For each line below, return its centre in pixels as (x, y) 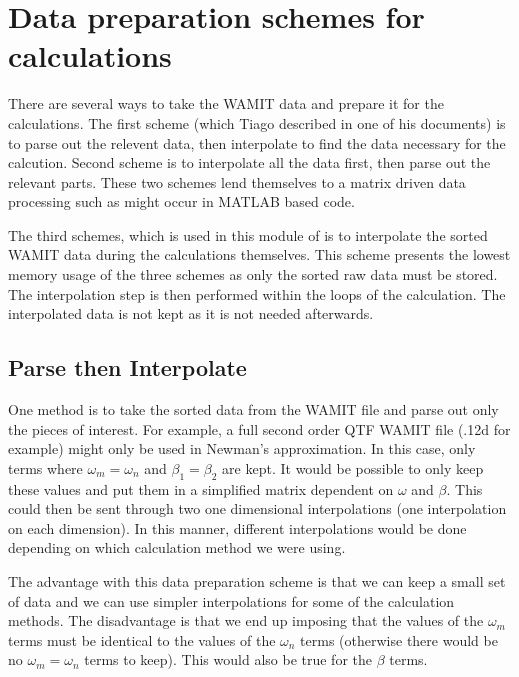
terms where (45, 467)
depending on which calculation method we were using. (177, 547)
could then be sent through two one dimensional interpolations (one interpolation (257, 508)
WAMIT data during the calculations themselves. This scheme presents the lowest (259, 254)
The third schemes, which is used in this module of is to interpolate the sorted (248, 234)
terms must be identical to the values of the (142, 639)
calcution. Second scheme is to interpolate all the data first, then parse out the (249, 162)
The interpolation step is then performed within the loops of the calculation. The (257, 293)
